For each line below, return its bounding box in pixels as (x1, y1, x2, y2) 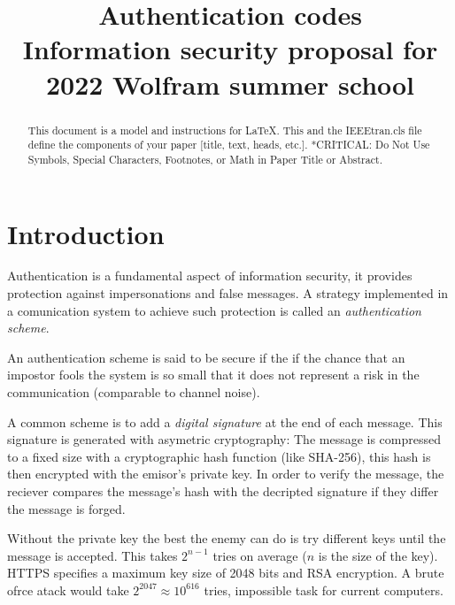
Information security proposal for (22, 31, 438, 67)
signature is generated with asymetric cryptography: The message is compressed (7, 430, 442, 448)
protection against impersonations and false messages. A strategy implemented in (7, 284, 449, 302)
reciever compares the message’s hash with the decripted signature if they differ (7, 481, 439, 500)
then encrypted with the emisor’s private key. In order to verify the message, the (7, 464, 444, 483)
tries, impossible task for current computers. (204, 580, 443, 599)
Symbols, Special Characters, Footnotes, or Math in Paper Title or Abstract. (27, 151, 382, 166)
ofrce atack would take (7, 580, 129, 599)
